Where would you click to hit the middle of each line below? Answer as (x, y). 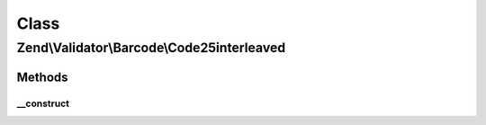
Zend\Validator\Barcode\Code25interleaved (151, 48)
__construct (43, 103)
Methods (42, 77)
